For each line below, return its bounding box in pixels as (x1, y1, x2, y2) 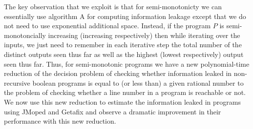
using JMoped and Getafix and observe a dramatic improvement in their (4, 106, 221, 116)
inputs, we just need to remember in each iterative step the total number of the (4, 39, 242, 50)
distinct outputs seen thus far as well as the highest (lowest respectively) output (4, 49, 244, 59)
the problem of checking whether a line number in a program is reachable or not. (4, 87, 246, 97)
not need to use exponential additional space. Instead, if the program (4, 20, 211, 31)
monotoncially (4, 30, 46, 40)
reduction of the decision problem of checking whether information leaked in (4, 68, 232, 78)
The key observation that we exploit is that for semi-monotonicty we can (4, 1, 222, 11)
